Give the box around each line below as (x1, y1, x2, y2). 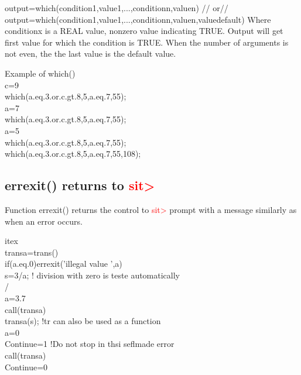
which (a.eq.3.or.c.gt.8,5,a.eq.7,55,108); (5, 147, 141, 160)
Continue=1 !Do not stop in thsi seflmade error (5, 338, 175, 350)
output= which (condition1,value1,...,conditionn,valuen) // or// (5, 2, 228, 13)
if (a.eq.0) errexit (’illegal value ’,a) (5, 257, 122, 270)
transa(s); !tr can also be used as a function (5, 315, 161, 327)
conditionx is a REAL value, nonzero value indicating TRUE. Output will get (5, 25, 283, 37)
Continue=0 (5, 360, 48, 373)
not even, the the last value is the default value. (5, 47, 176, 60)
